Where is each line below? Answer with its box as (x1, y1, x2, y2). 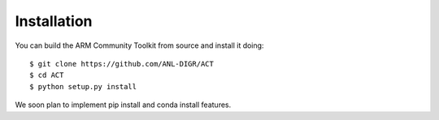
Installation (15, 12, 93, 30)
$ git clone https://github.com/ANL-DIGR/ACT (29, 59, 215, 68)
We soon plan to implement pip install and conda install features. (15, 100, 232, 109)
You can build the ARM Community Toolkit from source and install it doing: (15, 41, 264, 50)
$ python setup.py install (29, 82, 137, 91)
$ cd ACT (29, 71, 64, 80)
